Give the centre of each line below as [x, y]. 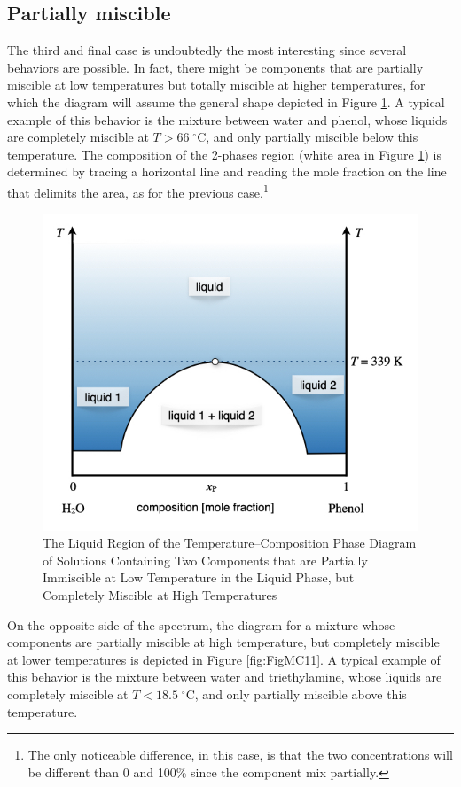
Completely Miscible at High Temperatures [160, 595]
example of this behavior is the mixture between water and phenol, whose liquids [227, 119]
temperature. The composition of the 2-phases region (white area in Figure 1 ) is [224, 154]
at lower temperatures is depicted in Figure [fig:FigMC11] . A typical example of [224, 659]
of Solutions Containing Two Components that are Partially [205, 560]
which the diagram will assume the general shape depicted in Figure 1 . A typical [226, 101]
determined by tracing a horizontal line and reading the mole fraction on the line [227, 171]
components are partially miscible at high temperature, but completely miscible [223, 642]
